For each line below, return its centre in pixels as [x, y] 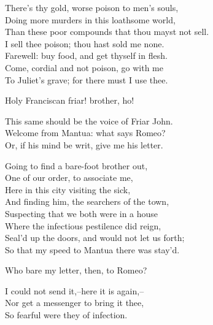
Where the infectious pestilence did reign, [83, 225]
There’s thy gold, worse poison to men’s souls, [92, 7]
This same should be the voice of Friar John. [89, 120]
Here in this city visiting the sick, [68, 189]
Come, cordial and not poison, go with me [84, 67]
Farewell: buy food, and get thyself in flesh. [86, 55]
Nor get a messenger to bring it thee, [75, 303]
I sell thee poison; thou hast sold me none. [85, 43]
